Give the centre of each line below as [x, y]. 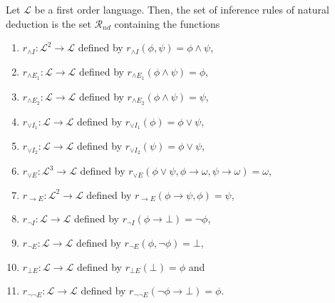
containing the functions [167, 23]
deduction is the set [48, 23]
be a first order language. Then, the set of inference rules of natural [182, 9]
